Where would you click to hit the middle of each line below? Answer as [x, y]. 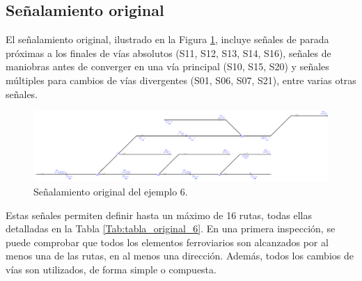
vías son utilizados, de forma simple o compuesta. [111, 269]
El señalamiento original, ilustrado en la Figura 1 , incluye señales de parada [167, 39]
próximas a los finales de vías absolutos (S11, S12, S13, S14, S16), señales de [168, 53]
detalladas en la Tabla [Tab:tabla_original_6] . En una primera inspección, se [171, 228]
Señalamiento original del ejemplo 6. [111, 192]
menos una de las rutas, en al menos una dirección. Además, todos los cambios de [180, 256]
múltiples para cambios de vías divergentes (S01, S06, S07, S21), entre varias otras [181, 80]
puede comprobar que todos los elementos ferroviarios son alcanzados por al [167, 242]
